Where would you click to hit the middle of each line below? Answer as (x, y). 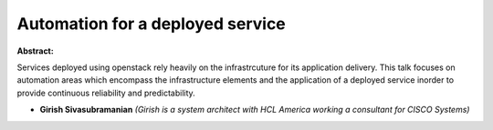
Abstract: (35, 51)
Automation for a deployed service (152, 24)
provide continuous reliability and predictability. (106, 93)
